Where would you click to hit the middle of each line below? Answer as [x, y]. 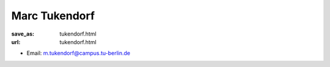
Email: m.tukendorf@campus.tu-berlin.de [79, 53]
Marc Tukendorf [53, 16]
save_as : [23, 34]
